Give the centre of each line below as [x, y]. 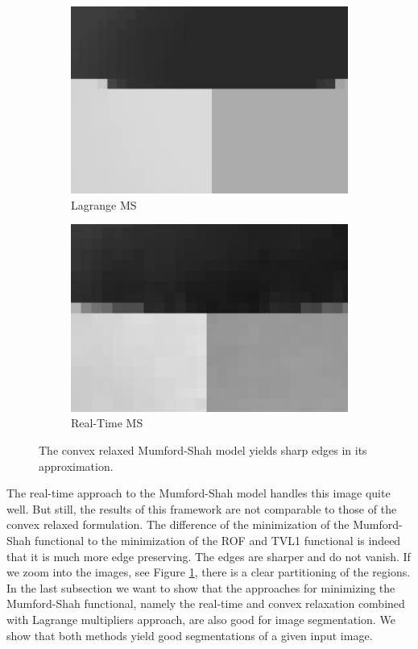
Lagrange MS [104, 204]
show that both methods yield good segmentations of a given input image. [190, 635]
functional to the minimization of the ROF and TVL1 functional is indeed [218, 540]
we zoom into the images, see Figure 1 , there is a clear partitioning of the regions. [209, 572]
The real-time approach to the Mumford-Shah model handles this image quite [199, 493]
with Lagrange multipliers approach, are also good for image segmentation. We [201, 619]
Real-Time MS [107, 423]
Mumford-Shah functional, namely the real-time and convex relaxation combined [206, 603]
